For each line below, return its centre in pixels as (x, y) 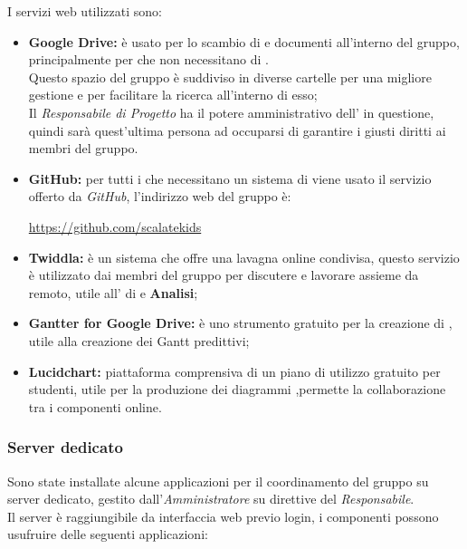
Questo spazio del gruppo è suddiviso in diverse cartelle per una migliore (230, 77)
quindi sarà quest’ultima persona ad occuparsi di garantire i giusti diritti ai (237, 130)
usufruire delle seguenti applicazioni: (108, 534)
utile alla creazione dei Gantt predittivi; (139, 340)
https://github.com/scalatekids (115, 226)
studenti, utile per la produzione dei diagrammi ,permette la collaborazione (237, 389)
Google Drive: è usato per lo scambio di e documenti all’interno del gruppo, (244, 41)
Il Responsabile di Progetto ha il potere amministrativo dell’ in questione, (231, 112)
